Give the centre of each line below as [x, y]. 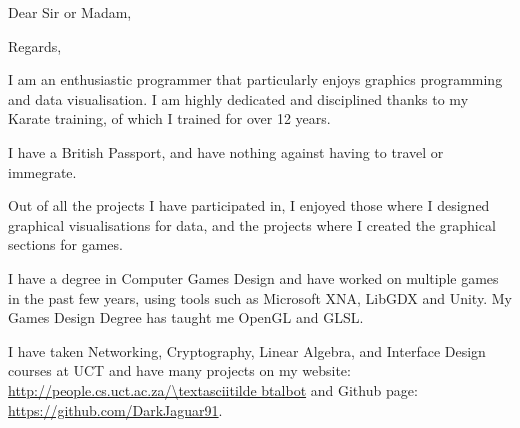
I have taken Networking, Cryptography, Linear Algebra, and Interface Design [247, 350]
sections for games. [65, 244]
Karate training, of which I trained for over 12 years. [169, 118]
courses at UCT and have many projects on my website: [179, 370]
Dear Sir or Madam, [70, 12]
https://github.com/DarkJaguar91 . [115, 409]
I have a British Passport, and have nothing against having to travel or [226, 151]
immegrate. [42, 171]
